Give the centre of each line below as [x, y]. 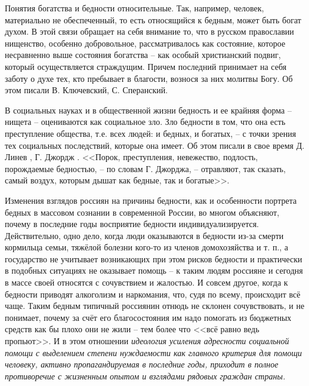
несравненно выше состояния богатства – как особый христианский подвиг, [143, 55]
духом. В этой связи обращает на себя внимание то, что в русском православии [149, 31]
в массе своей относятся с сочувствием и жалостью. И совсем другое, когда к [146, 282]
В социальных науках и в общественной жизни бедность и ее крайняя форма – [148, 110]
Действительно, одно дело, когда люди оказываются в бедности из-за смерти [144, 235]
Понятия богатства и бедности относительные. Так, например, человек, [135, 8]
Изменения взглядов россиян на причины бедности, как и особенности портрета [151, 200]
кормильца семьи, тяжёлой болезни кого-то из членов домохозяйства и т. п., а [147, 247]
